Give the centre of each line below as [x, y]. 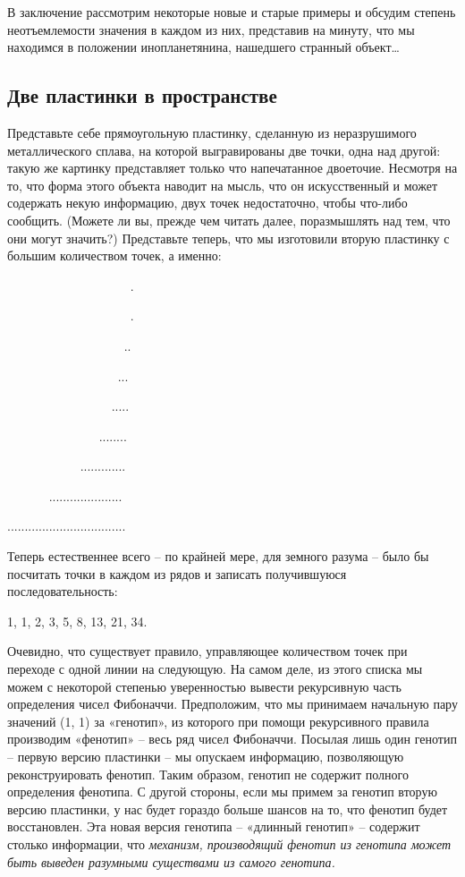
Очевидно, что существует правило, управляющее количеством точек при [207, 651]
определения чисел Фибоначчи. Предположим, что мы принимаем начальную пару [232, 704]
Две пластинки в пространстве [142, 95]
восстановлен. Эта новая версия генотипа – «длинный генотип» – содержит [214, 826]
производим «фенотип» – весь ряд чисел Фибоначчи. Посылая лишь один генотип [232, 739]
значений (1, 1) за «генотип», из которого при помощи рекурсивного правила [218, 721]
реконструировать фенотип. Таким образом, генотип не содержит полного [208, 774]
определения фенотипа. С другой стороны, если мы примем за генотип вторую [222, 792]
